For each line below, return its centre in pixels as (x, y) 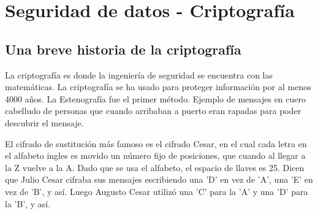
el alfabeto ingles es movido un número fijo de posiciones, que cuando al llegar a (155, 155)
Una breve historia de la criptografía (123, 49)
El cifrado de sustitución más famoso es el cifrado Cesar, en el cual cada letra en (156, 143)
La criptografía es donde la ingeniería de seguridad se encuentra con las (139, 75)
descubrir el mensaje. (44, 122)
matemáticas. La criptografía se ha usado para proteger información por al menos (158, 87)
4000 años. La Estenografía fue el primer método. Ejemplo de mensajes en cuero (156, 98)
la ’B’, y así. (28, 203)
